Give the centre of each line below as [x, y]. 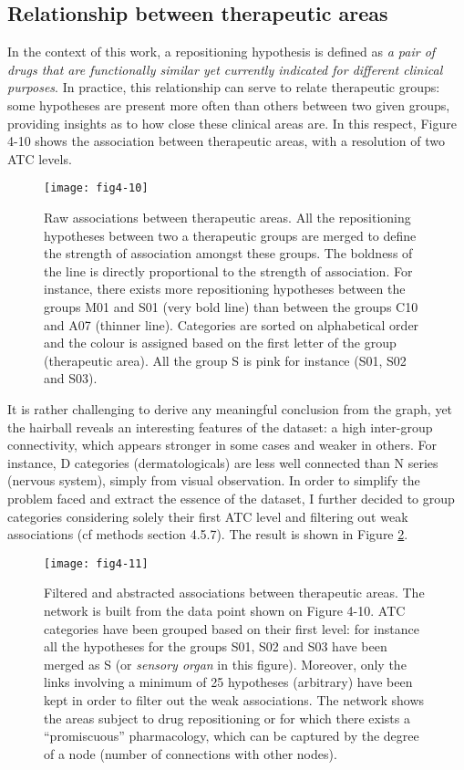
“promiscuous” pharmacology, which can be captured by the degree [232, 736]
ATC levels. [40, 158]
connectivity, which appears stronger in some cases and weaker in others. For [222, 445]
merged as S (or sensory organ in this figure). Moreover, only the [225, 664]
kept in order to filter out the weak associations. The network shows [234, 699]
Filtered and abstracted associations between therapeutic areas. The [234, 593]
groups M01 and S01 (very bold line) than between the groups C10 [231, 306]
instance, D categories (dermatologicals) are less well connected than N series [223, 462]
